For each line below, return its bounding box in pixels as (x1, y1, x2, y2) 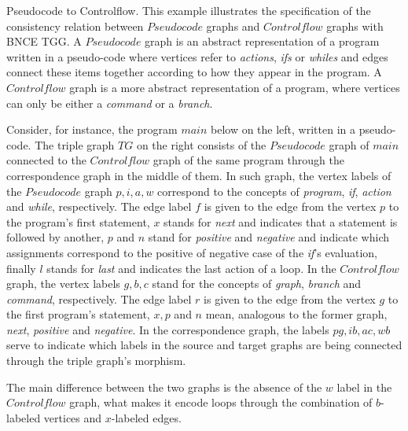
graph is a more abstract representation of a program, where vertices (69, 79, 400, 95)
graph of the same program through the (153, 152, 344, 168)
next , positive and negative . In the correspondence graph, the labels (6, 321, 329, 337)
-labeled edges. (111, 409, 182, 425)
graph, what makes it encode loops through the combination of (69, 394, 373, 411)
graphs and (206, 17, 260, 34)
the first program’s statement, (6, 306, 150, 322)
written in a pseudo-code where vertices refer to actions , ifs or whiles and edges (6, 48, 388, 64)
